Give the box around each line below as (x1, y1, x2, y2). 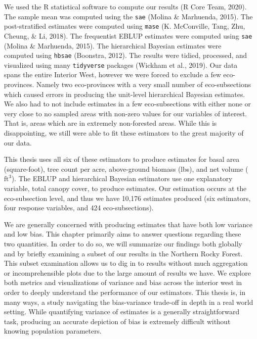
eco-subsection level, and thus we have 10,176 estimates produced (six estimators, (4, 193, 251, 203)
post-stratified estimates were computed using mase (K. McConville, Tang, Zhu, (4, 21, 245, 31)
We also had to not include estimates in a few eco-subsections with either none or (4, 98, 251, 109)
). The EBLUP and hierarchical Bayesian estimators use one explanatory (11, 173, 233, 184)
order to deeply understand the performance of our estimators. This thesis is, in (4, 287, 246, 297)
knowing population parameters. (4, 326, 102, 336)
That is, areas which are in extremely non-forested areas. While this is (4, 118, 217, 128)
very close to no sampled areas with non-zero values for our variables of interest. (4, 108, 247, 118)
